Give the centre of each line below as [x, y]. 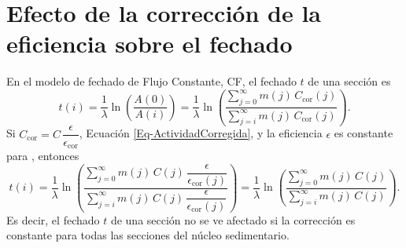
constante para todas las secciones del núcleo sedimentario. [148, 235]
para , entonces [43, 155]
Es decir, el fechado [53, 219]
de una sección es [349, 81]
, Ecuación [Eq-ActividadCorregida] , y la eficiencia [201, 133]
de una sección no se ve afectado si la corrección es [233, 219]
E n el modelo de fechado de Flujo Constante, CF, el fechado [151, 81]
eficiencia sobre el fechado [149, 44]
